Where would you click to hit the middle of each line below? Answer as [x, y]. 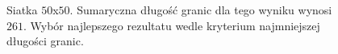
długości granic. [45, 41]
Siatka [22, 10]
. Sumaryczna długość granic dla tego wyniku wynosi [201, 10]
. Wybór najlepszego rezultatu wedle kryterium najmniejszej [172, 25]
